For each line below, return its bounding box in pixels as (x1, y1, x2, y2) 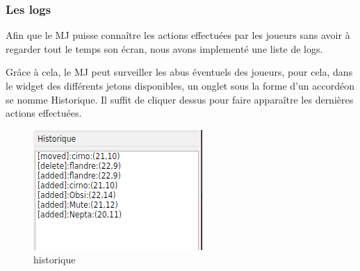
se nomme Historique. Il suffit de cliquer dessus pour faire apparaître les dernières (6, 92, 354, 106)
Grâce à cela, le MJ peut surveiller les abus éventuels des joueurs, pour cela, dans (6, 65, 353, 79)
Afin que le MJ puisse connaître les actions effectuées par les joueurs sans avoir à (6, 28, 350, 42)
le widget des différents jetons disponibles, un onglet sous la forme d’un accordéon (6, 79, 354, 92)
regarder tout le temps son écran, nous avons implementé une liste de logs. (6, 41, 323, 56)
